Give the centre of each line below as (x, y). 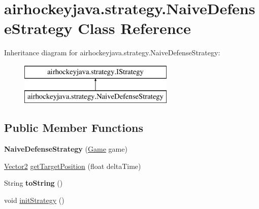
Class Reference (134, 28)
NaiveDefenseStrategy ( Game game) (66, 149)
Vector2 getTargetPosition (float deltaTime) (73, 166)
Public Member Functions (74, 128)
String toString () (34, 183)
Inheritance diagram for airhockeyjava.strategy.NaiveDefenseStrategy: (112, 53)
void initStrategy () (34, 200)
